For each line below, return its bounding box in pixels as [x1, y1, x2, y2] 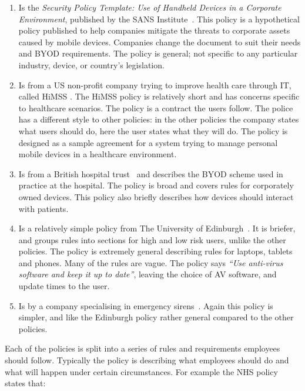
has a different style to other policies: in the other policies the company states [18, 113, 299, 125]
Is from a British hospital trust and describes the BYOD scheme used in [18, 167, 283, 180]
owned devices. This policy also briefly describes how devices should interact [18, 190, 294, 203]
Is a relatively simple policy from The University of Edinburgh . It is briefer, [18, 222, 296, 234]
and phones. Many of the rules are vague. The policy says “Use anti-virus [18, 256, 283, 269]
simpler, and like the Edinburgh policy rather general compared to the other [18, 311, 294, 323]
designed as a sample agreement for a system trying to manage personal [18, 136, 278, 148]
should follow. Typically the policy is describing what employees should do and [5, 354, 289, 366]
